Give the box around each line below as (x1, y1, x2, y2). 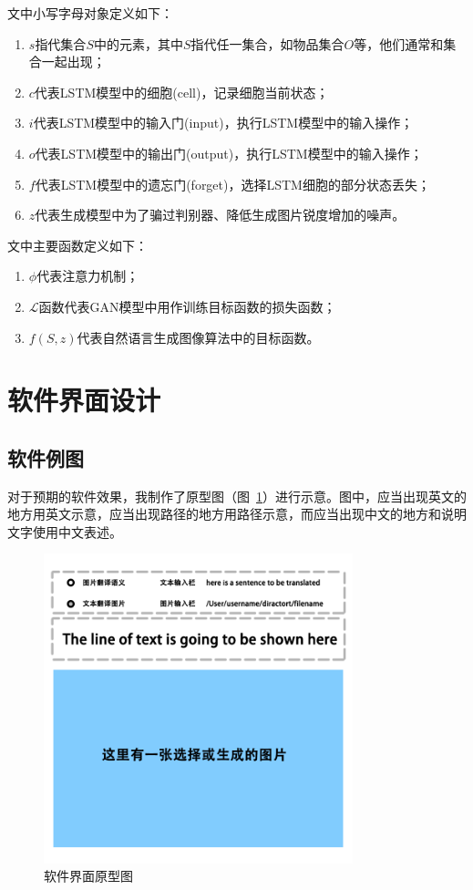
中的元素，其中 (93, 34, 183, 53)
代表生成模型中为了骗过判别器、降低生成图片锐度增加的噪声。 (35, 205, 406, 224)
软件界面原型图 (44, 866, 133, 885)
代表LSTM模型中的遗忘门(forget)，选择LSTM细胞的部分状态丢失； (35, 174, 430, 193)
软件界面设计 (7, 381, 161, 419)
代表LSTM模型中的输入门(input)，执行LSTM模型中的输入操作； (33, 113, 414, 132)
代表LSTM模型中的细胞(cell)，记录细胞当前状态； (34, 82, 329, 101)
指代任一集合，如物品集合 (190, 34, 344, 53)
